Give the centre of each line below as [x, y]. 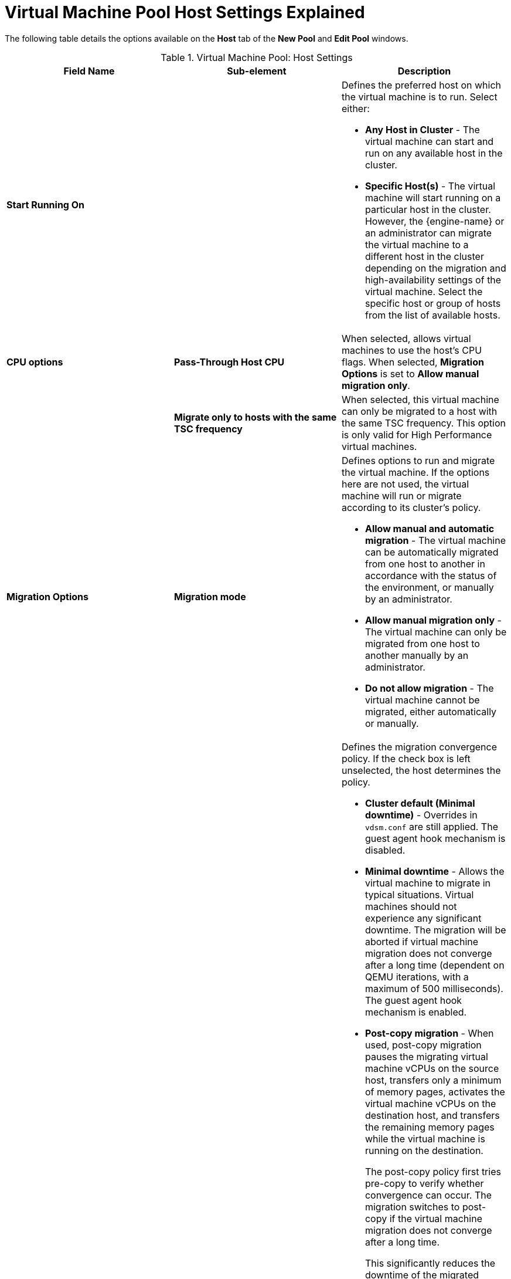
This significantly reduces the [430, 1263]
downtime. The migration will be [435, 930]
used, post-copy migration [423, 1045]
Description [424, 71]
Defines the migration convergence [419, 747]
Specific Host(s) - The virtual [430, 186]
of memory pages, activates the [435, 1092]
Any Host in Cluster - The [422, 129]
